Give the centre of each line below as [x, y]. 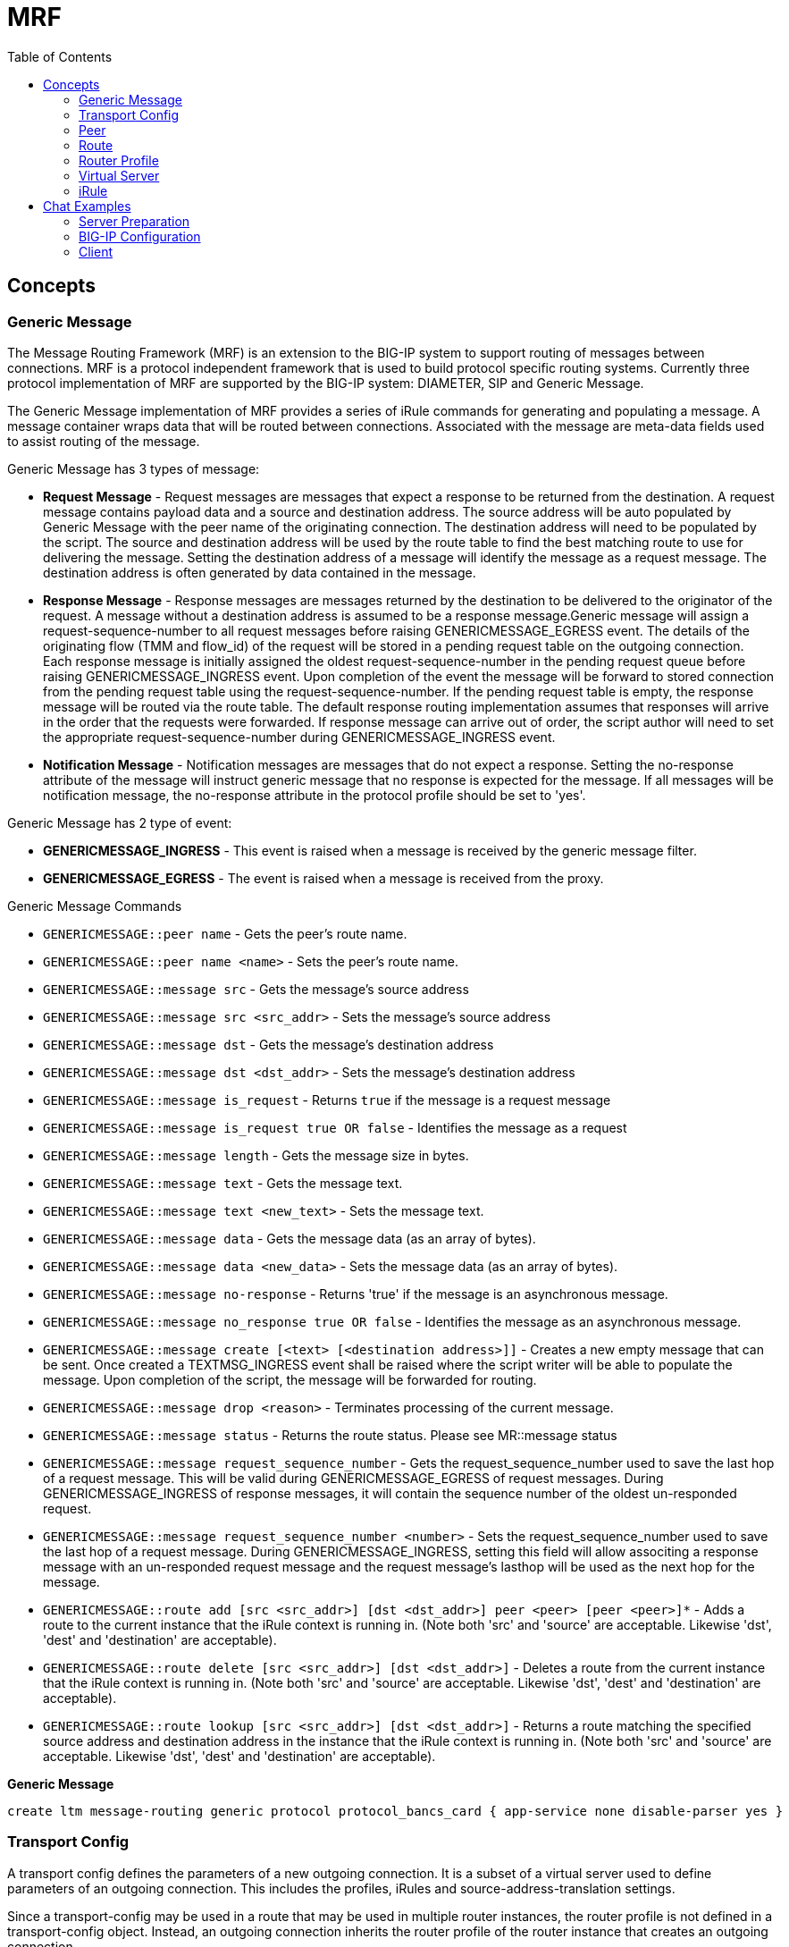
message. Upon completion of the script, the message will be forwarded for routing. [290, 1379]
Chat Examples [87, 206]
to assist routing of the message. [104, 441]
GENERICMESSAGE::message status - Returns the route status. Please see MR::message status [330, 1435]
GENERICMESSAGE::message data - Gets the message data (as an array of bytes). [290, 1238]
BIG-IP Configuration [140, 236]
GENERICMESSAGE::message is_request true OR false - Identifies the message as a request [335, 1127]
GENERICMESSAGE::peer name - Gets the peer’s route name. [225, 933]
